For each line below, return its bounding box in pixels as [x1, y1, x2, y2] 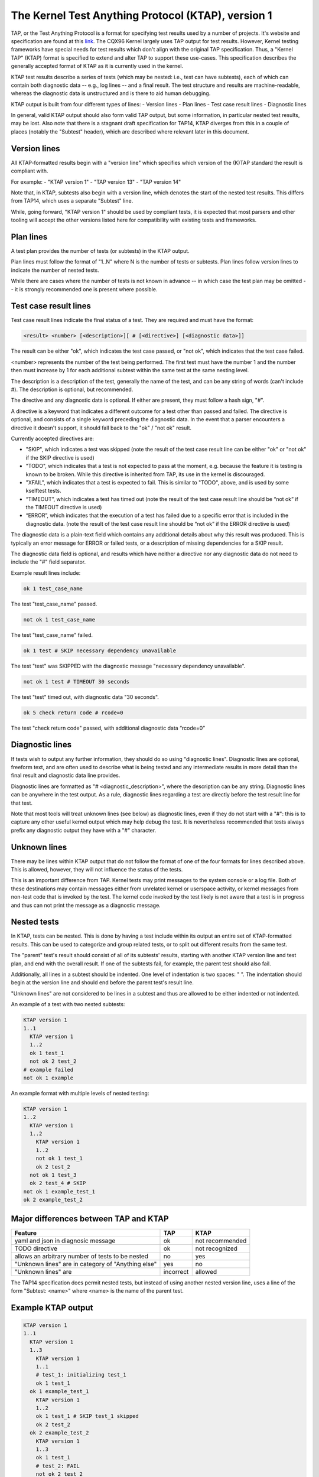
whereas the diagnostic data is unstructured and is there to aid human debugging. [11, 90, 211, 97]
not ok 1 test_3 [30, 1172, 77, 1178]
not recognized [195, 1244, 237, 1252]
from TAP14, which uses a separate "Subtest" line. [11, 197, 134, 204]
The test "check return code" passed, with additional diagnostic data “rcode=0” [11, 724, 206, 731]
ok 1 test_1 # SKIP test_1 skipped [35, 1413, 139, 1420]
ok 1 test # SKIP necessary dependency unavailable [23, 647, 177, 654]
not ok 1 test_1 [35, 1155, 83, 1162]
